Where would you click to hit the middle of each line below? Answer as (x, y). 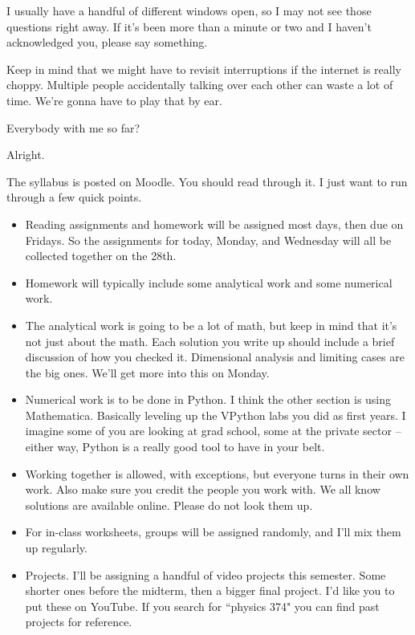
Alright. (26, 155)
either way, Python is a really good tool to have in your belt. (175, 447)
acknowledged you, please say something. (107, 42)
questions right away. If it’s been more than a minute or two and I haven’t (189, 26)
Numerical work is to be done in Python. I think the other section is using (208, 399)
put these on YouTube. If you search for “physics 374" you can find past (202, 606)
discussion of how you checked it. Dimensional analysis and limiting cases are (215, 357)
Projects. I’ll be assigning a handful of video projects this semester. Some (205, 574)
